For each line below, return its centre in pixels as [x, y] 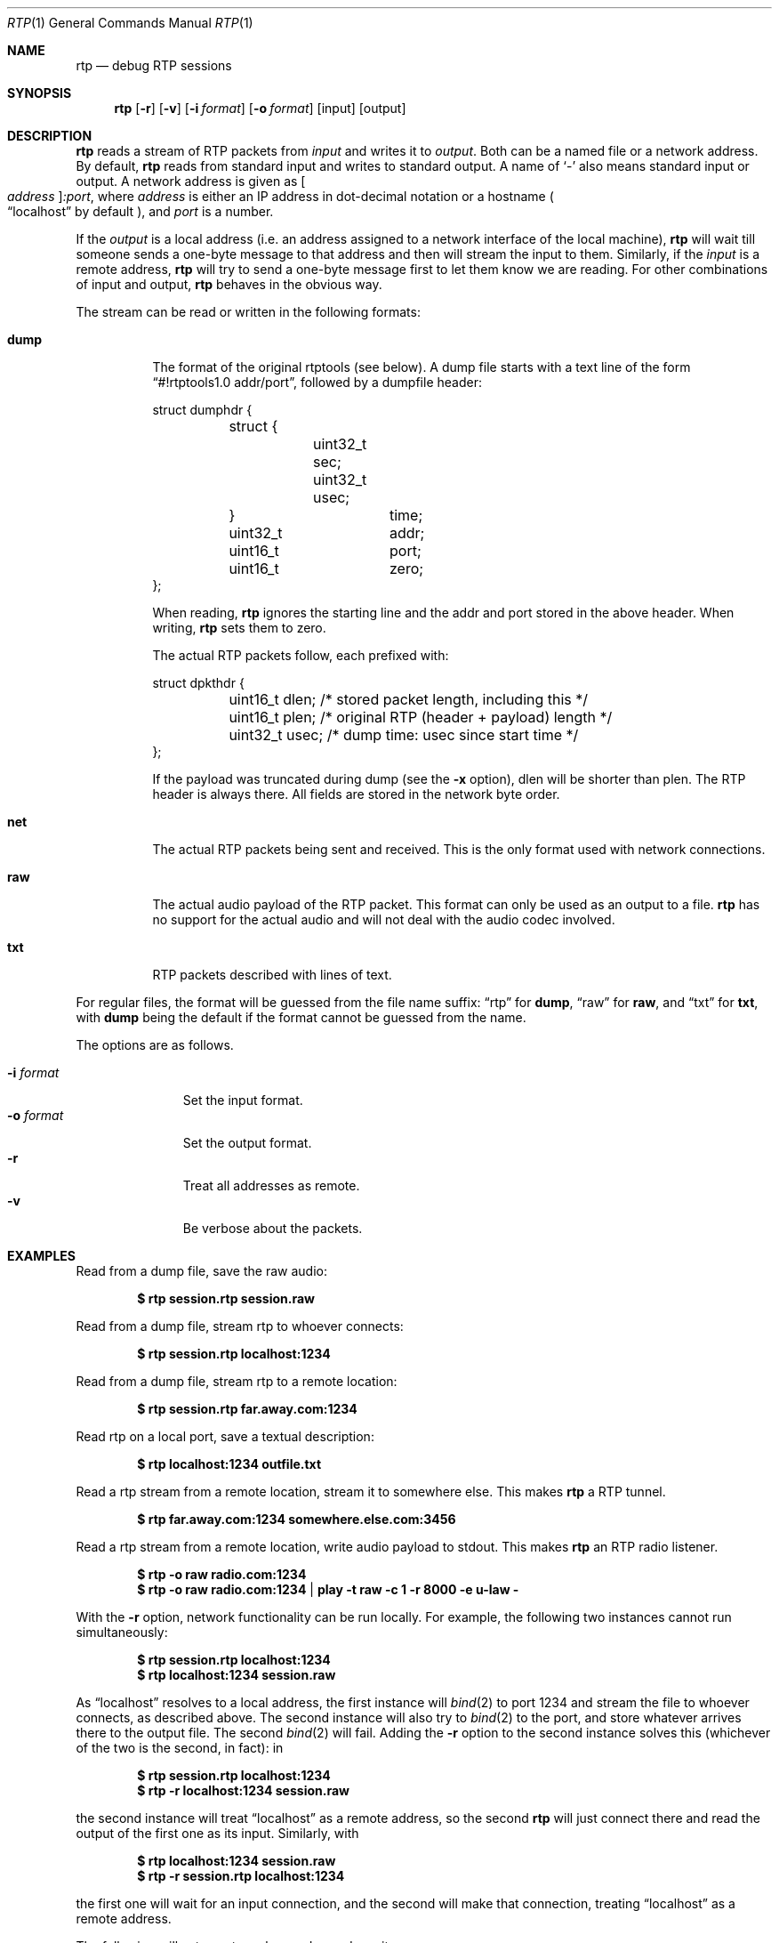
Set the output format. [247, 1143]
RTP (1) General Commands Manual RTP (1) [130, 23]
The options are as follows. [155, 1045]
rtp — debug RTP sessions [154, 65]
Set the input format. [243, 1100]
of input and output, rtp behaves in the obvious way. [229, 284]
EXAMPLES [41, 1256]
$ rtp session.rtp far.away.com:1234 [247, 1409]
